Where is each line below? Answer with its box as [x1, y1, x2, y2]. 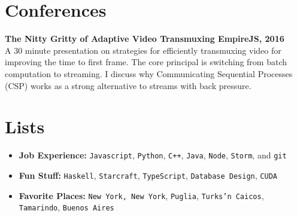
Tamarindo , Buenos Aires [19, 201, 114, 213]
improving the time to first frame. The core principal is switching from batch [5, 56, 287, 68]
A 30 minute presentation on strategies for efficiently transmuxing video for [5, 44, 281, 56]
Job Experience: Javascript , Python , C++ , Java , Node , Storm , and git [19, 149, 287, 161]
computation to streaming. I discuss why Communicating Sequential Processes [5, 67, 293, 80]
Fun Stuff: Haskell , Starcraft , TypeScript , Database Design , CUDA [19, 169, 277, 181]
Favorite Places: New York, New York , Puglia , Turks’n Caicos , [19, 189, 264, 201]
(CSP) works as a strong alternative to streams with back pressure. [5, 79, 251, 91]
